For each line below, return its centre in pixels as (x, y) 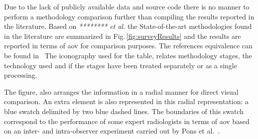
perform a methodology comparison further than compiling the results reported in (129, 16)
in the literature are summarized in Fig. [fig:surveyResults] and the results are (123, 36)
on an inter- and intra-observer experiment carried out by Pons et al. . (112, 131)
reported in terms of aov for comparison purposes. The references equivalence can (128, 46)
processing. (21, 75)
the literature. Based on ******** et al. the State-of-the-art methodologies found (128, 26)
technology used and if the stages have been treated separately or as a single (121, 65)
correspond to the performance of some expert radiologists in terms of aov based (127, 121)
